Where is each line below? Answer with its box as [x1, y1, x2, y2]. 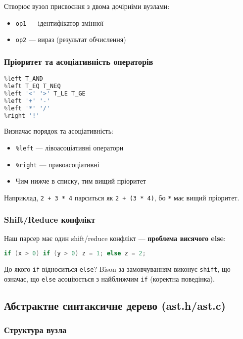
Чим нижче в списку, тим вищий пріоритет [15, 176, 146, 186]
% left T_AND [4, 75, 43, 83]
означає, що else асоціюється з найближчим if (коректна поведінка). [4, 273, 215, 284]
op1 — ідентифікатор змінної [15, 17, 103, 28]
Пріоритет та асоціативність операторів [4, 55, 153, 67]
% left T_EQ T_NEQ [4, 83, 61, 90]
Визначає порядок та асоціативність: [4, 126, 113, 136]
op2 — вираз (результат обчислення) [15, 34, 126, 45]
